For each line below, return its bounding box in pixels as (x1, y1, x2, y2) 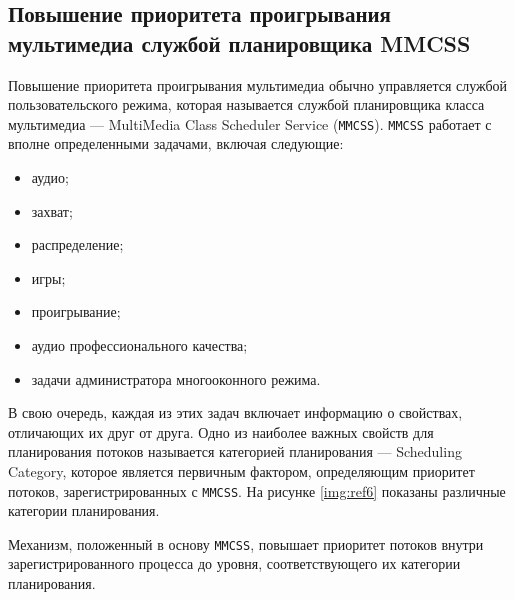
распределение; (31, 234, 124, 255)
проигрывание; (31, 301, 121, 322)
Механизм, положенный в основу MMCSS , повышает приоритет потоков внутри (8, 533, 484, 554)
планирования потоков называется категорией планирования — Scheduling (8, 441, 462, 462)
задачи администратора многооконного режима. (31, 368, 321, 389)
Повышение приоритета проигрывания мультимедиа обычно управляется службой (8, 74, 508, 95)
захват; (31, 200, 73, 221)
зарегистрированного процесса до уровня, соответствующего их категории (8, 553, 461, 574)
